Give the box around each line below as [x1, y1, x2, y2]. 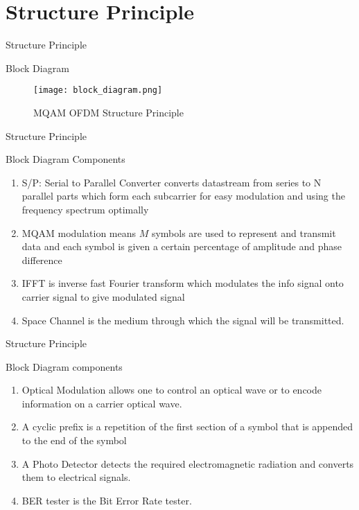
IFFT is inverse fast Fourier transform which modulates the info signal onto [21, 276, 344, 290]
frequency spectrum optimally [21, 202, 149, 216]
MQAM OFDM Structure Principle [33, 105, 184, 119]
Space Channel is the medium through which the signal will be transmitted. [21, 313, 344, 327]
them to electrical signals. [21, 470, 131, 484]
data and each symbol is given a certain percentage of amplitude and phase [21, 239, 342, 254]
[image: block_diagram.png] [33, 85, 163, 96]
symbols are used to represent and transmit [151, 225, 336, 240]
